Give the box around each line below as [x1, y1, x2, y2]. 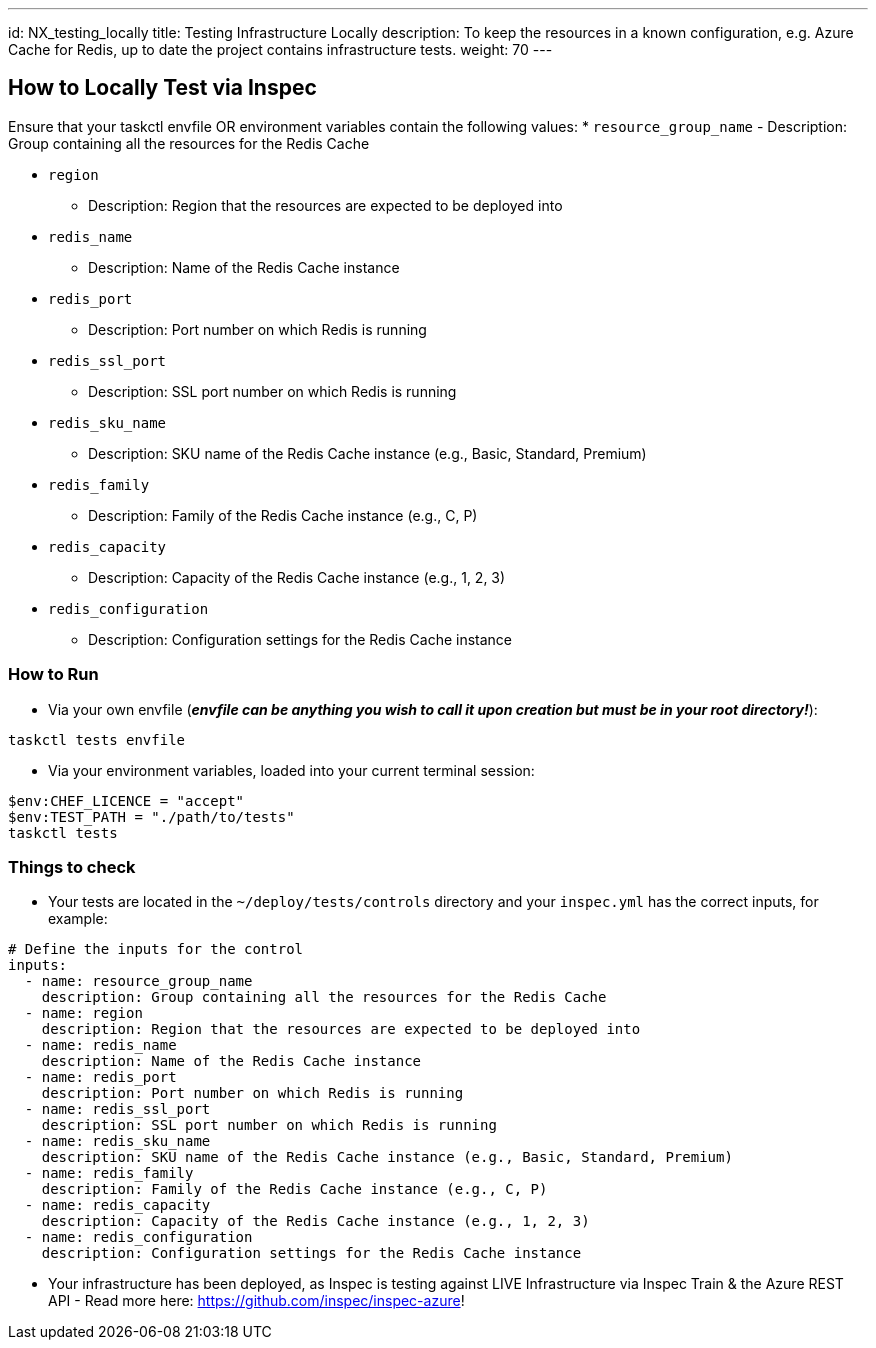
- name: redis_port [24, 1069, 177, 1086]
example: [48, 910, 108, 928]
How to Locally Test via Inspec [8, 75, 317, 101]
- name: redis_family [24, 1165, 194, 1182]
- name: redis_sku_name [24, 1133, 211, 1150]
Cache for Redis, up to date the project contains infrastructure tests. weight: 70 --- [8, 41, 553, 58]
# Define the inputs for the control [8, 941, 304, 958]
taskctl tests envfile [8, 731, 186, 748]
